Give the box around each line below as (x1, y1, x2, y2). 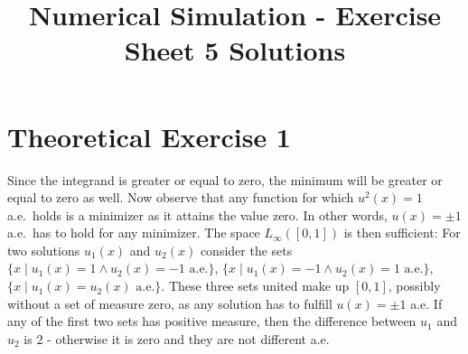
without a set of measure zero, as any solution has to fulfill (7, 293, 332, 312)
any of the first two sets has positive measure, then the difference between (7, 312, 417, 331)
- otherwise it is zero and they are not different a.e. (47, 329, 330, 348)
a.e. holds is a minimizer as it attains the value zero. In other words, (7, 205, 388, 224)
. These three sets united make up (161, 276, 350, 295)
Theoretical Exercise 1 (7, 117, 291, 154)
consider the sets (200, 240, 293, 259)
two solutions (7, 240, 80, 259)
